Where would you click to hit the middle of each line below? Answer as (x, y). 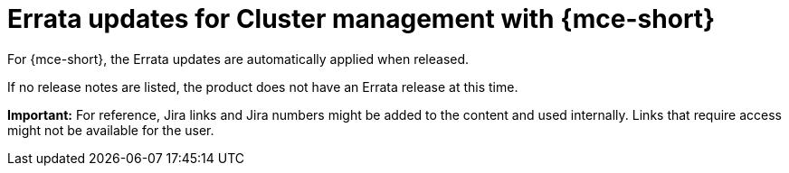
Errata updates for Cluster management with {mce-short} (361, 19)
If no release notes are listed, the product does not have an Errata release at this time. (263, 86)
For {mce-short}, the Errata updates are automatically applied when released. (238, 59)
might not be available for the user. (111, 130)
